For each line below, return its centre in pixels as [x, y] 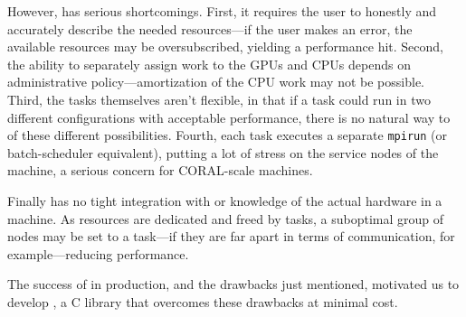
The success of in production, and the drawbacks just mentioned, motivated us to [233, 284]
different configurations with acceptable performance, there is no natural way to [229, 117]
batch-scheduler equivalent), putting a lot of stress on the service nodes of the [223, 152]
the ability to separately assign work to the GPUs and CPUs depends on [209, 64]
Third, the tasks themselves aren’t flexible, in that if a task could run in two [219, 99]
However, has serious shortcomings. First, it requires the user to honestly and [222, 11]
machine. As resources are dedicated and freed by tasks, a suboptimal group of [226, 218]
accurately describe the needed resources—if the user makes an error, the [210, 28]
